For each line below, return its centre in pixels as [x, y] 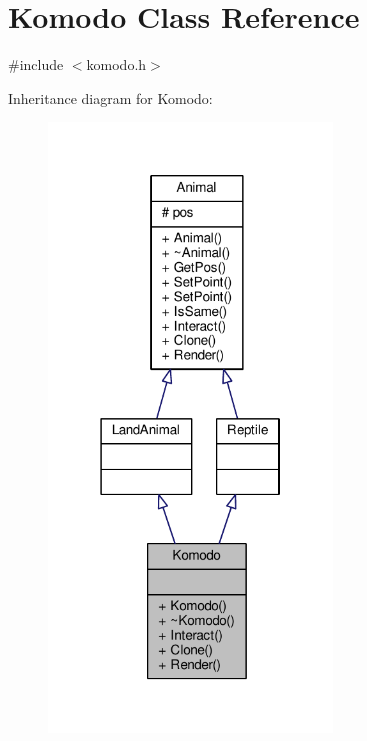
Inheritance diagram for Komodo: [110, 97]
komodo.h [116, 64]
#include [36, 64]
